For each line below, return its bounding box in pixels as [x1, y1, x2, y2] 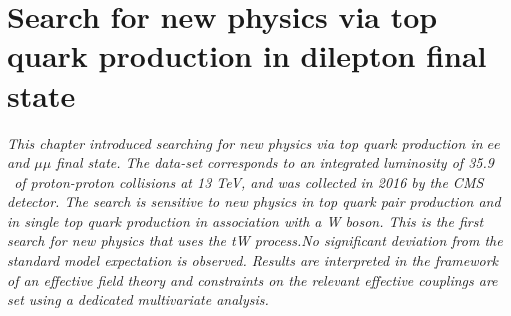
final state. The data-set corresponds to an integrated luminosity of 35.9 [56, 152, 494, 173]
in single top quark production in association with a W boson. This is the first [7, 210, 484, 231]
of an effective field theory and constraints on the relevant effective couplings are [7, 269, 498, 290]
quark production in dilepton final [7, 35, 487, 76]
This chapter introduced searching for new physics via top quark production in [7, 132, 483, 153]
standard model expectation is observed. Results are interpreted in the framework [7, 250, 499, 271]
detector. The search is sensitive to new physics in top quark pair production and [7, 191, 501, 212]
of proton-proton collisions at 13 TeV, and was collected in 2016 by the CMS [14, 171, 484, 192]
